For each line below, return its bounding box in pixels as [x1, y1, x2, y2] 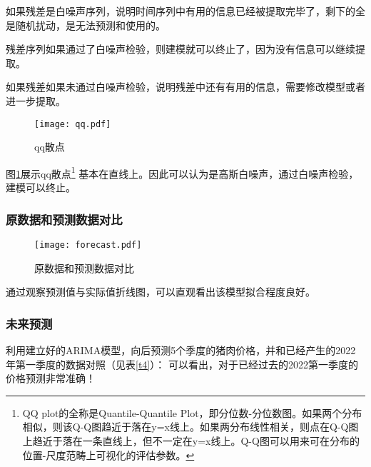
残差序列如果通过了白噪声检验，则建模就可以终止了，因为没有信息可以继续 [6, 41, 355, 56]
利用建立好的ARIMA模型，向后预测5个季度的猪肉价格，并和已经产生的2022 [6, 342, 356, 357]
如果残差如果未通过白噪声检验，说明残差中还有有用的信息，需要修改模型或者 [6, 79, 365, 94]
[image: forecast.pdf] [34, 239, 142, 250]
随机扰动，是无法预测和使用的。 [15, 17, 166, 32]
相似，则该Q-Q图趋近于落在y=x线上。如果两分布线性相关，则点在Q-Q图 [22, 419, 359, 434]
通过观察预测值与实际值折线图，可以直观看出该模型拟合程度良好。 [6, 284, 315, 299]
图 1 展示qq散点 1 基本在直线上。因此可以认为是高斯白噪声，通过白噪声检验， [6, 164, 359, 181]
